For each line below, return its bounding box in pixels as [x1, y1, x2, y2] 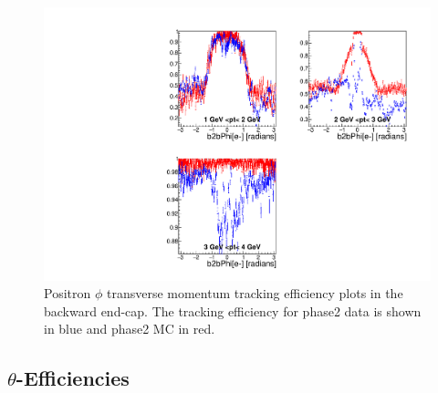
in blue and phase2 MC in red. [44, 319, 215, 338]
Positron [44, 284, 91, 303]
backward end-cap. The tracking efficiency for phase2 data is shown [44, 301, 422, 320]
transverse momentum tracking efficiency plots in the [106, 284, 403, 303]
